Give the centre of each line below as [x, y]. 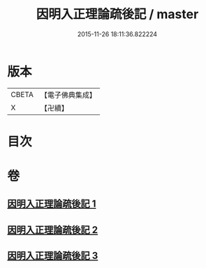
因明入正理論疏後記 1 [52, 204]
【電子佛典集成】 [68, 95]
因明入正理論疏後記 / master [117, 14]
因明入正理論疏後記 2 [53, 230]
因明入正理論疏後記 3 [53, 256]
